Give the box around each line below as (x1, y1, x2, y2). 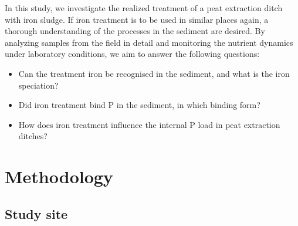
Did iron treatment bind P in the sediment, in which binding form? (18, 99, 260, 111)
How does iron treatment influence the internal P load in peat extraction (18, 118, 280, 130)
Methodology (5, 164, 113, 188)
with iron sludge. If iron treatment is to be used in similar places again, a (5, 13, 269, 25)
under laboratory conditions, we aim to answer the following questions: (5, 48, 260, 60)
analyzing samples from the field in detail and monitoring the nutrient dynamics (5, 36, 293, 48)
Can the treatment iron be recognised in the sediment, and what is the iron (18, 67, 290, 79)
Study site (5, 204, 68, 222)
